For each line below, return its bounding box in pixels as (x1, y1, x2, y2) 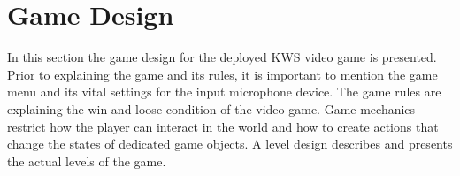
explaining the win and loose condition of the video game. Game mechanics (7, 99, 416, 118)
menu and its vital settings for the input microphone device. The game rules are (7, 82, 441, 101)
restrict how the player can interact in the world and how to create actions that (7, 117, 439, 135)
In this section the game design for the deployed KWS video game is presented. (7, 48, 437, 66)
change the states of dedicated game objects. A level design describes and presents (7, 134, 453, 153)
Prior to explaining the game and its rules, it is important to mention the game (7, 65, 438, 83)
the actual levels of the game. (7, 151, 166, 170)
